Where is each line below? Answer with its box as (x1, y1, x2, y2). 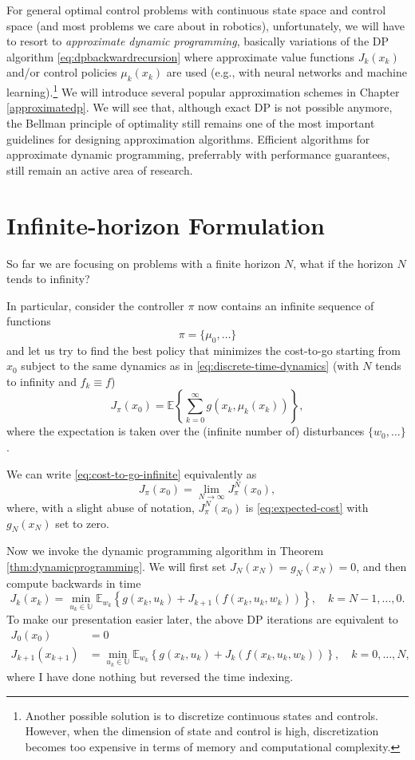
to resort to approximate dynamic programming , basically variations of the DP (6, 33, 389, 49)
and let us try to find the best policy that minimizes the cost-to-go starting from (6, 341, 401, 358)
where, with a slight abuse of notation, (6, 498, 195, 515)
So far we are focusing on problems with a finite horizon (6, 254, 281, 271)
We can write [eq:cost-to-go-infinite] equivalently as (6, 465, 257, 482)
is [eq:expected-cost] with (245, 498, 369, 515)
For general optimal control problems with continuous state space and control (6, 2, 386, 18)
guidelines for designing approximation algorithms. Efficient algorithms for (6, 130, 370, 147)
